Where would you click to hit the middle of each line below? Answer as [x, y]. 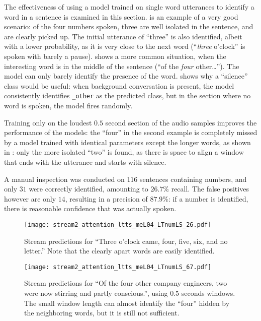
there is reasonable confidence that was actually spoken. [90, 208]
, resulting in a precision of [106, 198]
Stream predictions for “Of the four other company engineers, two [126, 283]
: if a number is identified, [208, 198]
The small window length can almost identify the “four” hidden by [127, 303]
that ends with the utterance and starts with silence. [85, 162]
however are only [30, 198]
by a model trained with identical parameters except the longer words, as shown [127, 142]
